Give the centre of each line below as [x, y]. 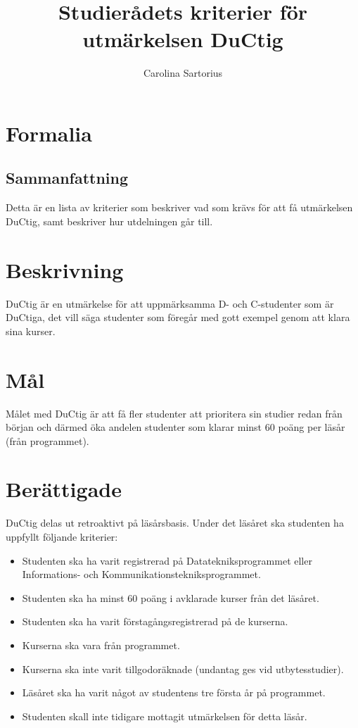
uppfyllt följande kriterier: [62, 537]
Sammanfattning [67, 178]
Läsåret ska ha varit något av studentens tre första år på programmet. [174, 692]
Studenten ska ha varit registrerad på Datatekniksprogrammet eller [167, 560]
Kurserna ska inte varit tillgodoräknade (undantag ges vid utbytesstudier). [183, 669]
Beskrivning [65, 269]
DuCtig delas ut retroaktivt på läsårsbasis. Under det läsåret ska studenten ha [175, 523]
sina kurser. [31, 331]
